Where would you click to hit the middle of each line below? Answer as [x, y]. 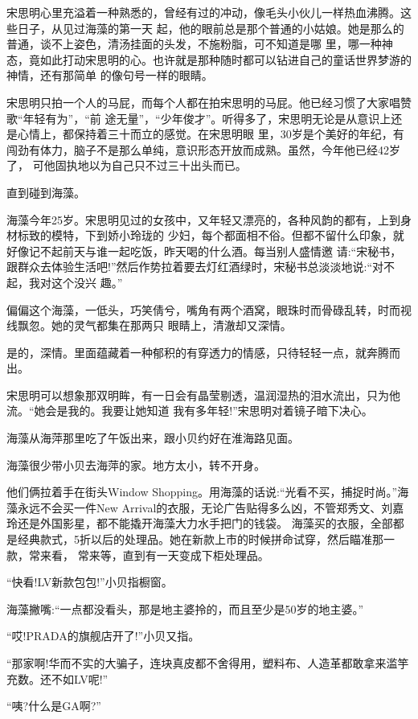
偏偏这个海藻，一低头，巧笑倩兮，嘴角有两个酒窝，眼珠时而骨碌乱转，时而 [203, 309]
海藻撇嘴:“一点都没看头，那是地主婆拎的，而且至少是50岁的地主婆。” [185, 608]
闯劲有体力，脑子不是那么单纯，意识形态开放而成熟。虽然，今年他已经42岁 [203, 149]
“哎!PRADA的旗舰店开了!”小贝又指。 [103, 636]
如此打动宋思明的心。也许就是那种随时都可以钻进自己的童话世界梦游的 [225, 59]
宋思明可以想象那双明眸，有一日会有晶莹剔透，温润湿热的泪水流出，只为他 [203, 394]
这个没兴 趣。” [87, 282]
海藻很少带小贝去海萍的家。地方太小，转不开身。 [136, 464]
